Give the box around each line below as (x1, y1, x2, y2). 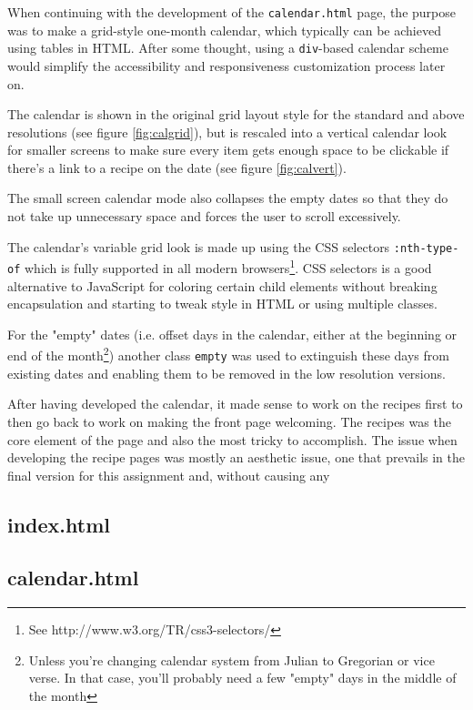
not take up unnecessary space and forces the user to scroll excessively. (7, 207, 401, 226)
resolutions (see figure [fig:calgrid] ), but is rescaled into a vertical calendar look (7, 122, 448, 141)
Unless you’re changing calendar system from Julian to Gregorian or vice (28, 650, 435, 669)
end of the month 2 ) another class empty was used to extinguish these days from (7, 343, 449, 365)
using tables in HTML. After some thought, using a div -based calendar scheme (7, 38, 448, 57)
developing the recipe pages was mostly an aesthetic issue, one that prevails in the (7, 448, 466, 467)
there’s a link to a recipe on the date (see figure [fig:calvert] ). (7, 157, 347, 177)
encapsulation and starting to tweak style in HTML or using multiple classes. (7, 294, 438, 313)
